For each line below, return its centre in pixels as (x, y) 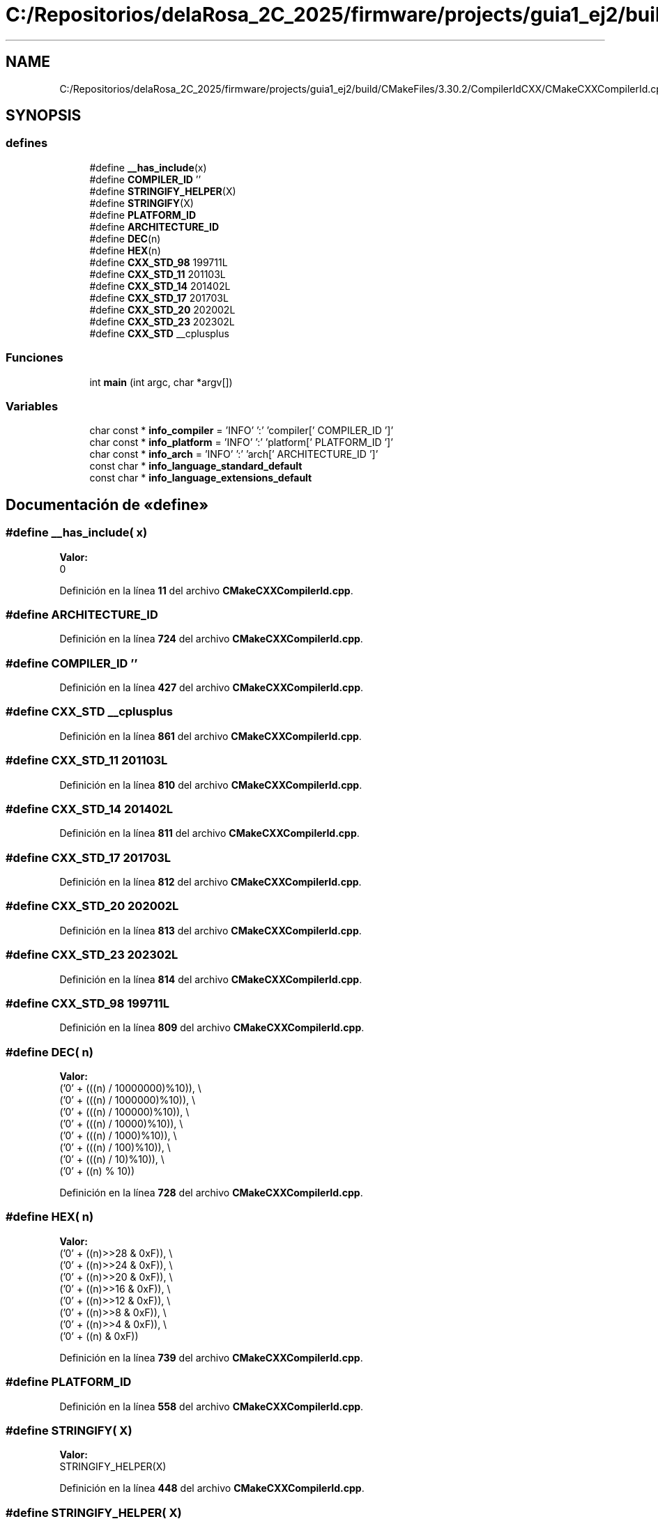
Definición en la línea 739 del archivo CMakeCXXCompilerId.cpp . (211, 1357)
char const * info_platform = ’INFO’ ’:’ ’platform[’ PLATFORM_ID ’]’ (241, 442)
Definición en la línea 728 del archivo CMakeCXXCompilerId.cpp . (211, 1193)
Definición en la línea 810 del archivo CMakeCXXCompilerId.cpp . (211, 785)
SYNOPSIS (44, 116)
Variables (32, 406)
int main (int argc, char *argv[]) (161, 382)
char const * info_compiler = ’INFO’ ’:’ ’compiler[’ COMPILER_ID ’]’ (242, 431)
